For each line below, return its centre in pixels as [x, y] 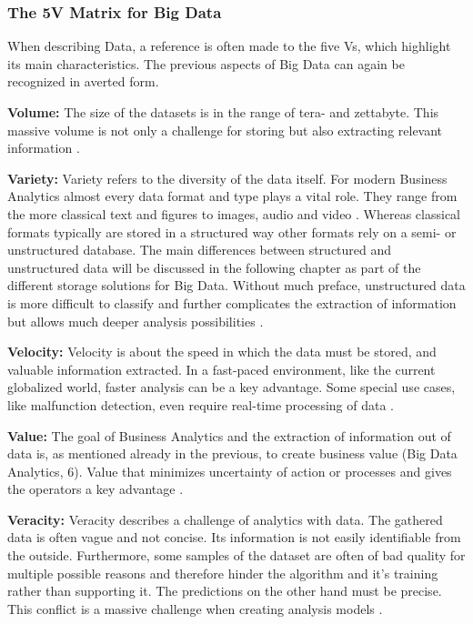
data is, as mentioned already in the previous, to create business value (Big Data [232, 453]
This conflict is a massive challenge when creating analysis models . [195, 608]
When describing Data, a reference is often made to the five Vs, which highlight [229, 46]
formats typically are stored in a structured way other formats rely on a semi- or [232, 231]
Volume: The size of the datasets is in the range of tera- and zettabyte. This [223, 112]
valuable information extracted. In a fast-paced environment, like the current [221, 369]
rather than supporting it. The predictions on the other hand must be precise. [225, 591]
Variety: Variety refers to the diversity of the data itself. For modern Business [227, 178]
